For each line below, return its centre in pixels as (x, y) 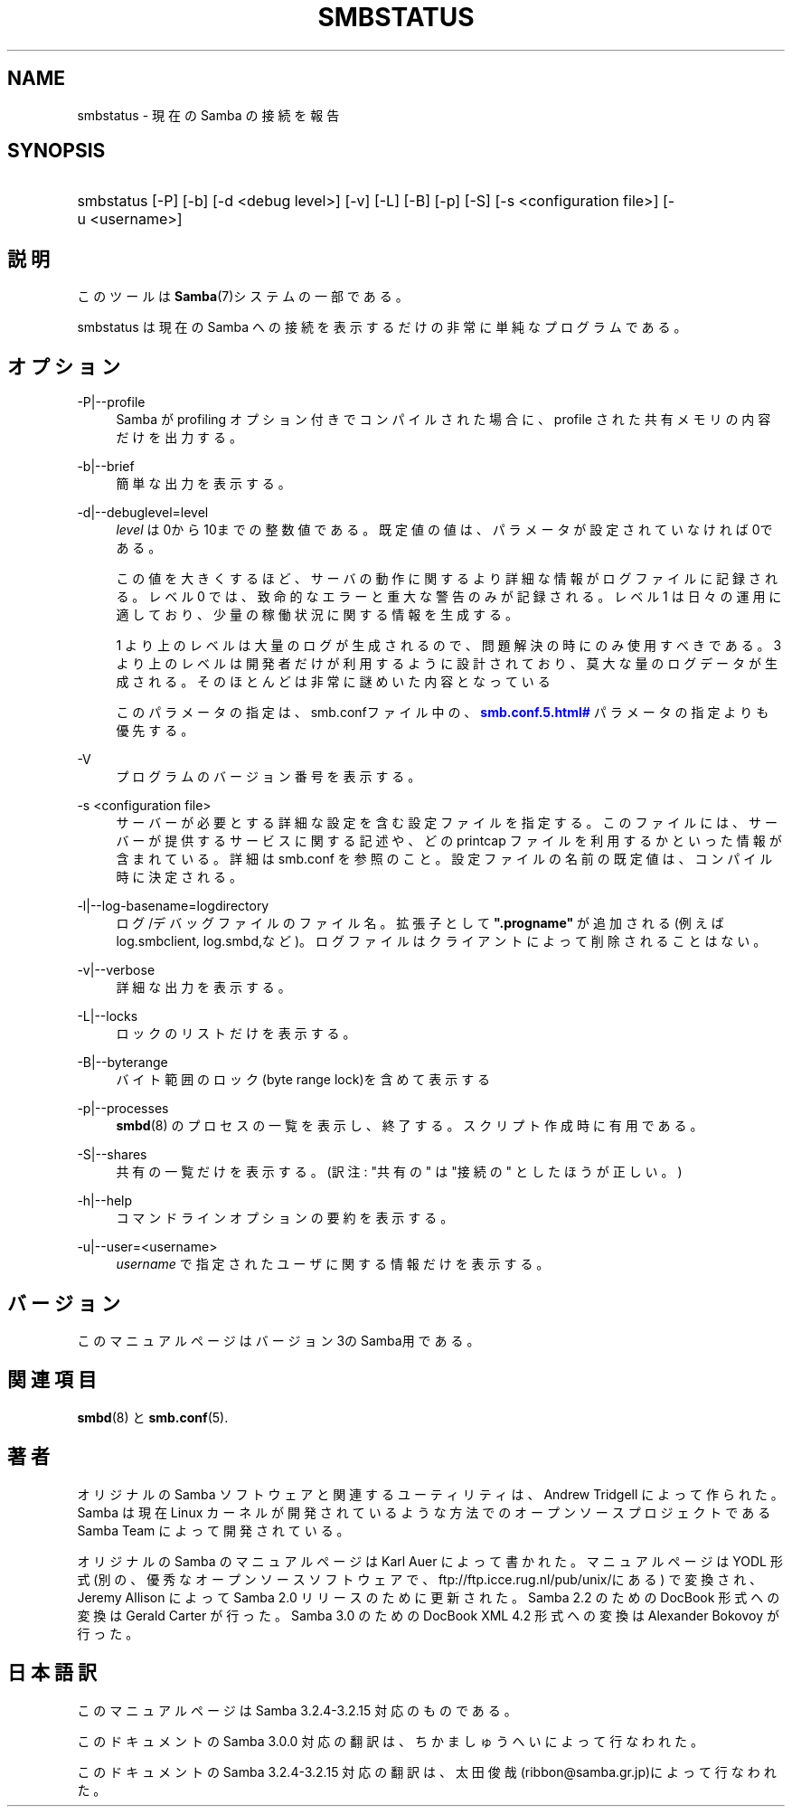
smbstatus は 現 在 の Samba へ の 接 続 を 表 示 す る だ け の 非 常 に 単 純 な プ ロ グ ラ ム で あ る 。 (382, 327)
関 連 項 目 (52, 1380)
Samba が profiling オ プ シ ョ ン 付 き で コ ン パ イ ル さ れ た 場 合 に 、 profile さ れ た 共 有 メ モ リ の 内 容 (443, 420)
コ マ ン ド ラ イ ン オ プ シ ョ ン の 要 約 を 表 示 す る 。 (285, 1218)
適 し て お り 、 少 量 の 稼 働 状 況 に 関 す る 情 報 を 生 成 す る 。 (317, 615)
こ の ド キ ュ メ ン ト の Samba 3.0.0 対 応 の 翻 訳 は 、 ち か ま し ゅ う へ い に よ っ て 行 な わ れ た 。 (390, 1741)
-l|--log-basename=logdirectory (173, 906)
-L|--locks (108, 1016)
